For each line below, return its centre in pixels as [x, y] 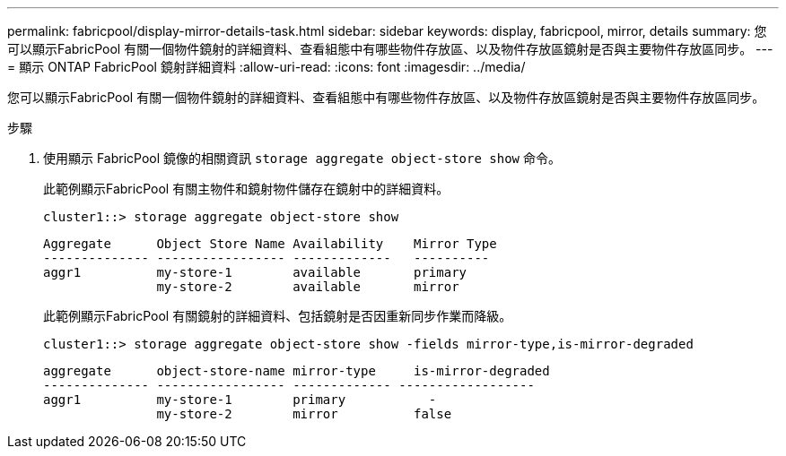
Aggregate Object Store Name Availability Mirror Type [270, 244]
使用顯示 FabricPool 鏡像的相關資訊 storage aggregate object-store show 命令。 [302, 158]
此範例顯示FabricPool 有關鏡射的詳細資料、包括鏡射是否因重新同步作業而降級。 [278, 316]
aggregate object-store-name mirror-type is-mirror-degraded [297, 371]
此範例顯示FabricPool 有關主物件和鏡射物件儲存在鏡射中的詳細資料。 [246, 189]
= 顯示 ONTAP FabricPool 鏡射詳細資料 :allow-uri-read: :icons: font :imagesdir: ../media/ [266, 67]
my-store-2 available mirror [308, 287]
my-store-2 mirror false [304, 414]
